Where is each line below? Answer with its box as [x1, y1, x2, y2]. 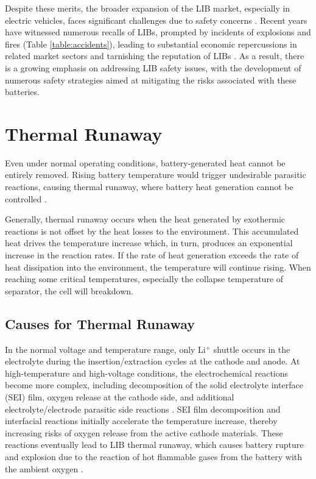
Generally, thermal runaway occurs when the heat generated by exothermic [5, 213, 286, 225]
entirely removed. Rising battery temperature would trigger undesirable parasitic [5, 168, 306, 181]
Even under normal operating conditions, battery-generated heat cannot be [5, 156, 286, 169]
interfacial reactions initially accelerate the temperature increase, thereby [5, 414, 278, 427]
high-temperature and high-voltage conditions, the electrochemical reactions [5, 366, 289, 379]
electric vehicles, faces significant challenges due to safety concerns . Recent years [5, 13, 307, 26]
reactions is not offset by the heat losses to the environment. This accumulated [5, 224, 299, 237]
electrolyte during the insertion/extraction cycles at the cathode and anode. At [5, 355, 300, 367]
